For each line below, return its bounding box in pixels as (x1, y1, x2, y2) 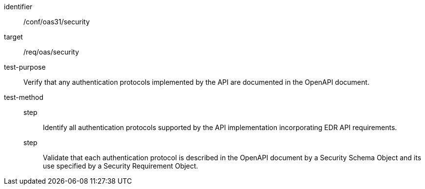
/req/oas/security (23, 48, 79, 56)
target (4, 33, 23, 41)
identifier (4, 2, 33, 11)
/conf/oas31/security (23, 18, 90, 26)
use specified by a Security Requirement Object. (43, 162, 198, 170)
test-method (4, 93, 43, 101)
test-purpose (4, 63, 46, 71)
